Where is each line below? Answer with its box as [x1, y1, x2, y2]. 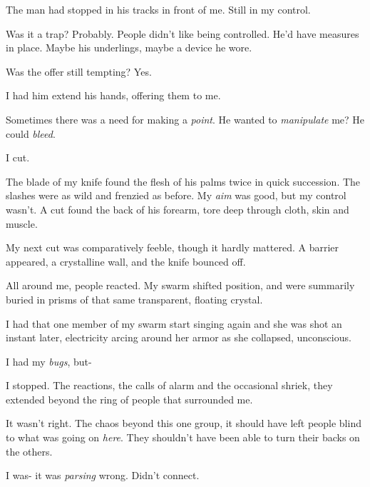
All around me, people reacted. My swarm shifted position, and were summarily [6, 278, 355, 293]
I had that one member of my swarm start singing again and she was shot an [6, 316, 342, 331]
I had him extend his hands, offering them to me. [6, 88, 221, 103]
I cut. [6, 150, 30, 165]
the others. [6, 443, 53, 458]
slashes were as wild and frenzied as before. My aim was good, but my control [6, 188, 346, 203]
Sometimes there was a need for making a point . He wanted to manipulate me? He [6, 111, 365, 126]
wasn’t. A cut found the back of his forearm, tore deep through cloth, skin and [6, 201, 349, 216]
